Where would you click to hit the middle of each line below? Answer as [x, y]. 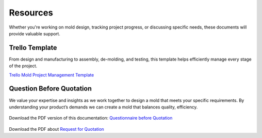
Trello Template [33, 48]
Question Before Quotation [50, 89]
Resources [31, 13]
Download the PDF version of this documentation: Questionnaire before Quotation [91, 118]
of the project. [23, 66]
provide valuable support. [35, 33]
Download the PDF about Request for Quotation [57, 129]
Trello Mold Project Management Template [51, 75]
